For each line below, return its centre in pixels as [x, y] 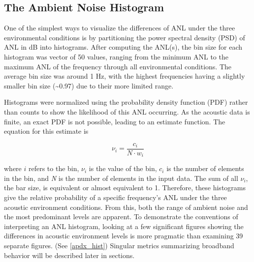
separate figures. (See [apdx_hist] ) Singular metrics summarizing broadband [119, 245]
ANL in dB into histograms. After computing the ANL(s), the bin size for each [123, 47]
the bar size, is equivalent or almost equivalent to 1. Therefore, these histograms [125, 188]
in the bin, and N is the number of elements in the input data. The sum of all [121, 178]
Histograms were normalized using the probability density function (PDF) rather [126, 102]
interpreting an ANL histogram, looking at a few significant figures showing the [124, 226]
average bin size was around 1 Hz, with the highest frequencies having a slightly [125, 76]
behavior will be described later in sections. [69, 255]
